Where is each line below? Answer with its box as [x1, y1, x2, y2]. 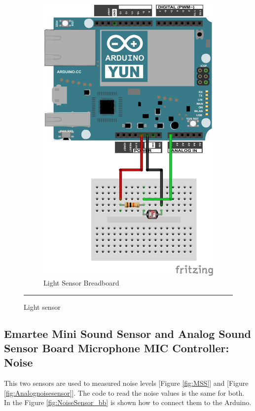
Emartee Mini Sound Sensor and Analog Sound [4, 326, 252, 341]
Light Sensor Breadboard [43, 277, 119, 288]
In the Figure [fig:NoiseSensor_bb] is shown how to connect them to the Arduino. [4, 397, 252, 408]
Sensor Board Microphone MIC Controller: [4, 340, 229, 355]
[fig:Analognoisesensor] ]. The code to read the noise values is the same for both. [4, 387, 245, 398]
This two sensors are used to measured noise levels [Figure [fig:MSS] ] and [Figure [4, 378, 249, 388]
